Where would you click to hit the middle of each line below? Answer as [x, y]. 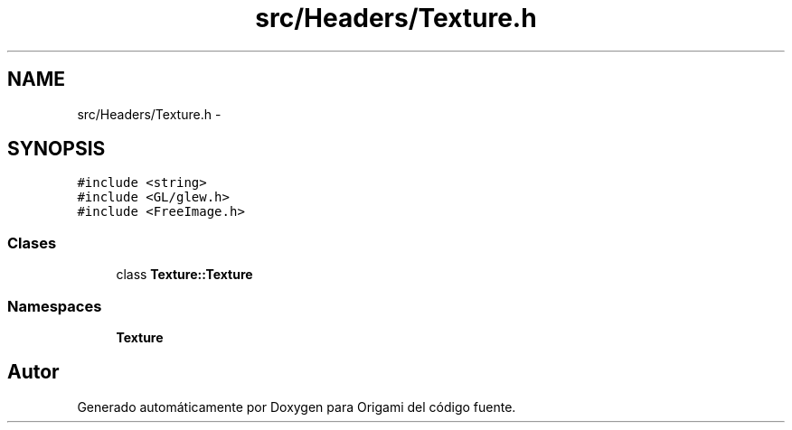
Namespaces [55, 306]
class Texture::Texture [184, 275]
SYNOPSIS [57, 149]
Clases [32, 243]
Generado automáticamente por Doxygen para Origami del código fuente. [297, 407]
